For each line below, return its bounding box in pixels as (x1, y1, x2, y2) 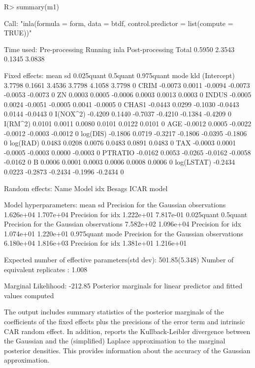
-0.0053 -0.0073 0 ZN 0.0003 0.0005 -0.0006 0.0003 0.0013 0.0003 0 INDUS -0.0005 (4, 89, 252, 100)
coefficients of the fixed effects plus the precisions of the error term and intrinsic (4, 316, 245, 327)
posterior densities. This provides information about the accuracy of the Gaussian (4, 345, 251, 355)
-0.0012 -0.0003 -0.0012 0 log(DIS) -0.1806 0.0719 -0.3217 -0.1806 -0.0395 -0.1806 (4, 128, 247, 138)
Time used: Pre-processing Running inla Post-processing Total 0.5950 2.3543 (4, 44, 235, 54)
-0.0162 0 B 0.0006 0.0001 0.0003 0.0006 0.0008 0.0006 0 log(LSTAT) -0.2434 (4, 157, 235, 167)
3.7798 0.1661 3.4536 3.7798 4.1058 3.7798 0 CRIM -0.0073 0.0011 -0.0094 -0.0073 (4, 80, 250, 90)
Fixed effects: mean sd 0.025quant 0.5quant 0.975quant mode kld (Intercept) (4, 70, 235, 80)
